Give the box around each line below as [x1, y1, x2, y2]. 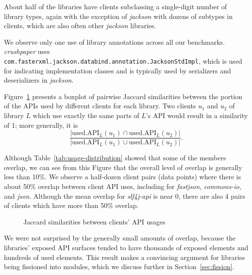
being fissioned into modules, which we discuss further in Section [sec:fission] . [4, 261, 235, 272]
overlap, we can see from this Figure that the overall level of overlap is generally [4, 162, 242, 172]
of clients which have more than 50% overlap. [4, 200, 139, 210]
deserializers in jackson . [4, 75, 74, 85]
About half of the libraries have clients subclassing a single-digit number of [4, 1, 227, 11]
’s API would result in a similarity [146, 110, 248, 120]
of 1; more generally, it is [4, 120, 78, 130]
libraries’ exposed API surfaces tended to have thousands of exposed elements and [4, 242, 249, 252]
